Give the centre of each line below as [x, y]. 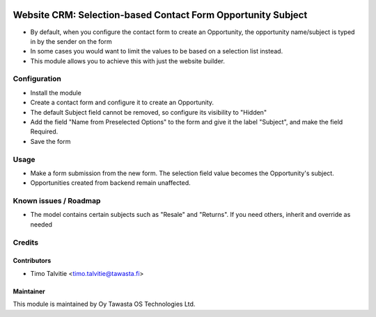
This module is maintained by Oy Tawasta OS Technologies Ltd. [104, 304]
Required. [44, 131]
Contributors [32, 261]
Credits [25, 242]
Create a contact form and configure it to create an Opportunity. [122, 103]
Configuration [37, 79]
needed [41, 224]
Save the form [50, 141]
